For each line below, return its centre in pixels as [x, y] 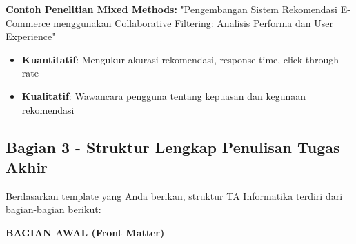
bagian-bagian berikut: [53, 209]
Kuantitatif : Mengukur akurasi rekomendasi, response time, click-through [180, 59]
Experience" [31, 36]
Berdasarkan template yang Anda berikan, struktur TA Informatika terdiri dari [174, 195]
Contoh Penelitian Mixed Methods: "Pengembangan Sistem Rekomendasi [172, 9]
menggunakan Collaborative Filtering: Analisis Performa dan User [193, 22]
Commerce [28, 22]
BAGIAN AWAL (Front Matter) [85, 232]
